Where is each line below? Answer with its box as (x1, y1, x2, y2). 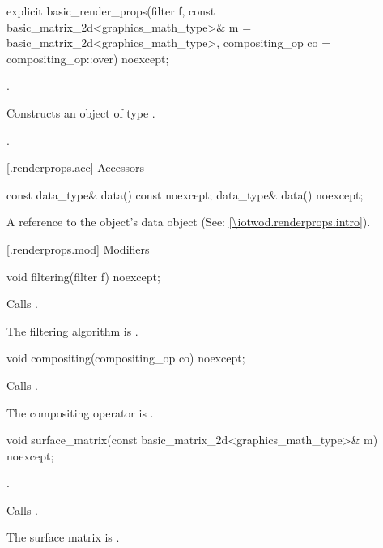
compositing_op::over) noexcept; (6, 49, 169, 66)
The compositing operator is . (6, 404, 154, 421)
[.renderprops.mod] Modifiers (6, 240, 150, 257)
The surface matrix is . (6, 529, 120, 546)
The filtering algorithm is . (6, 322, 138, 339)
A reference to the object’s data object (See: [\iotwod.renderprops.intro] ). (6, 213, 371, 230)
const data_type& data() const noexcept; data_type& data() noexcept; (6, 186, 364, 203)
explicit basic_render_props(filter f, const (6, 2, 215, 19)
